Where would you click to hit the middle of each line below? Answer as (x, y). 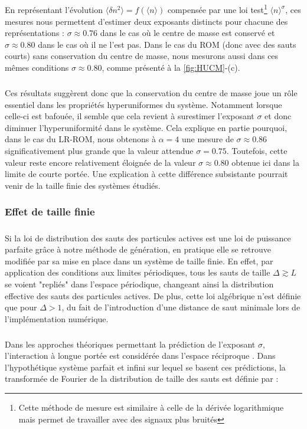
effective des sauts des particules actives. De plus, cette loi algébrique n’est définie (153, 295)
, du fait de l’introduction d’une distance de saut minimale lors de (181, 307)
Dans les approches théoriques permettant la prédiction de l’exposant (130, 344)
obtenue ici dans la (265, 162)
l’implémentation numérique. (57, 318)
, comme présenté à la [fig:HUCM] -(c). (171, 67)
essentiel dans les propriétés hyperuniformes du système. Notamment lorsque (143, 104)
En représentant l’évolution (54, 10)
